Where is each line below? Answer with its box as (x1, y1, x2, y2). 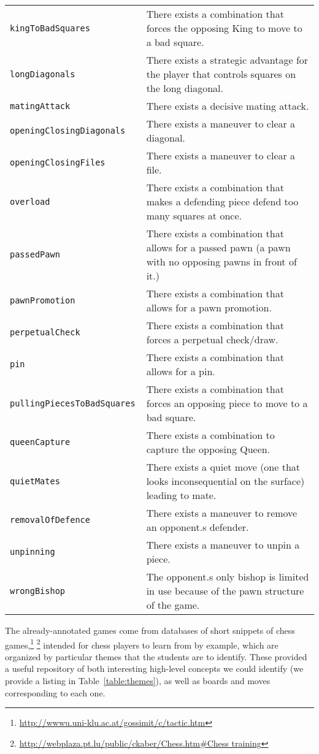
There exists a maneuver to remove (146, 506, 298, 520)
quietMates (10, 476, 60, 486)
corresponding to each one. (5, 686, 106, 699)
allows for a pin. (146, 364, 215, 378)
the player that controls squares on (146, 67, 296, 81)
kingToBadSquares (10, 23, 90, 33)
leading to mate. (146, 488, 217, 502)
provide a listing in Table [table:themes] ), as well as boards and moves (5, 674, 271, 687)
